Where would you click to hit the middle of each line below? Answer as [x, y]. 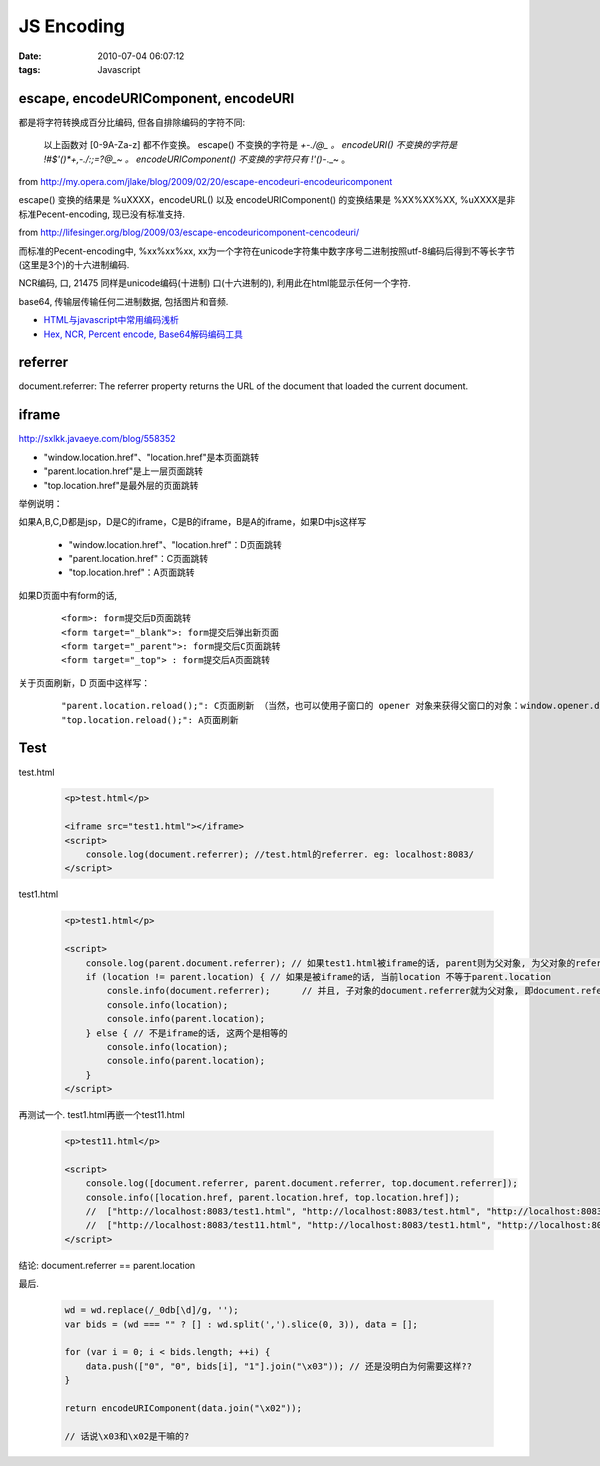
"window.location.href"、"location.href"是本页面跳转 [151, 457]
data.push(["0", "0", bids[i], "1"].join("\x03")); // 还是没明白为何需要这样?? [278, 1366]
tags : [29, 69]
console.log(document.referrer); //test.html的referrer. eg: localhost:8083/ [280, 854]
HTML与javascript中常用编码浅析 [111, 320]
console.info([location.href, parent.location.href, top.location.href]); [272, 1197]
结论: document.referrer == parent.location [107, 1265]
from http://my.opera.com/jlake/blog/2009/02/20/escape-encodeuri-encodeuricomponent [205, 182]
